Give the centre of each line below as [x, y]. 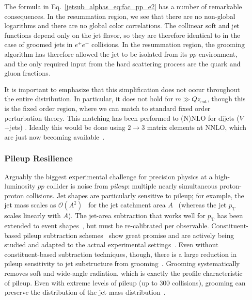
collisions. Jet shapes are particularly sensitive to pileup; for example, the [135, 195]
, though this [226, 99]
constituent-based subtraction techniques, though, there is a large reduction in [121, 254]
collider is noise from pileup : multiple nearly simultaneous [132, 186]
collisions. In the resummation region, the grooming [168, 44]
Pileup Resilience [39, 158]
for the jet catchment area [127, 205]
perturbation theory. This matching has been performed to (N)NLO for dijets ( [122, 118]
